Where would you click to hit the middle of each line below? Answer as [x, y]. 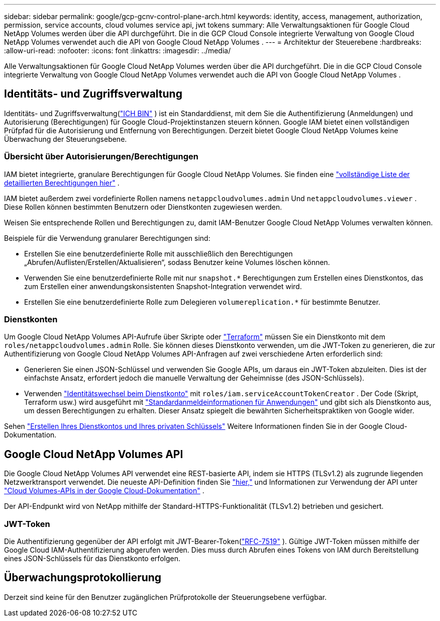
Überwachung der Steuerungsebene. [66, 139]
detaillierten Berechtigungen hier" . [62, 183]
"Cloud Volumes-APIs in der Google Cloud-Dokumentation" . [104, 491]
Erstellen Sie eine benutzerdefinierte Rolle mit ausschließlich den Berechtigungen [158, 253]
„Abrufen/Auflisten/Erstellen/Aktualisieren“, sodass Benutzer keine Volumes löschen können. [177, 262]
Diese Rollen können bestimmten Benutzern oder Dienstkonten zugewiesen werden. [143, 207]
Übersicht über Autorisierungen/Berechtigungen [101, 157]
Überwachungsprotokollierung [83, 578]
